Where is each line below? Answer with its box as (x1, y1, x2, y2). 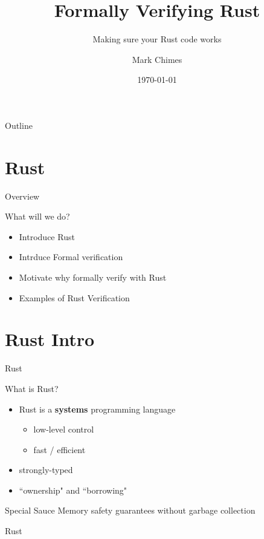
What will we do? (5, 210, 70, 223)
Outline (5, 119, 33, 131)
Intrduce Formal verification (19, 250, 123, 263)
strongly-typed (19, 463, 73, 476)
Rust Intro (5, 327, 95, 351)
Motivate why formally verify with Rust (19, 271, 167, 283)
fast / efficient (33, 443, 86, 456)
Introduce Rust (19, 230, 75, 243)
